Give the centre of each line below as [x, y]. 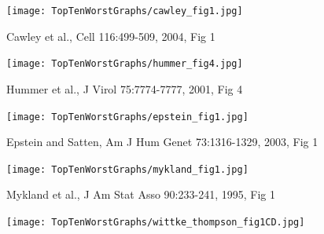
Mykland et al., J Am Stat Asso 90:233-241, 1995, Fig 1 [141, 194]
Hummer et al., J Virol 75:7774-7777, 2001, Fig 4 [125, 88]
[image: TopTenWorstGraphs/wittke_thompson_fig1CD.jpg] [156, 222]
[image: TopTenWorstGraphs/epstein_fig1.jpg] [127, 117]
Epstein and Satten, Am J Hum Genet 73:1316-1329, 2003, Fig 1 [162, 142]
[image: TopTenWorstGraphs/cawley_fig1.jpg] [125, 11]
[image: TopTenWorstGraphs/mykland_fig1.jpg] [127, 169]
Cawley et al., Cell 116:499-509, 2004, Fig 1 [111, 36]
